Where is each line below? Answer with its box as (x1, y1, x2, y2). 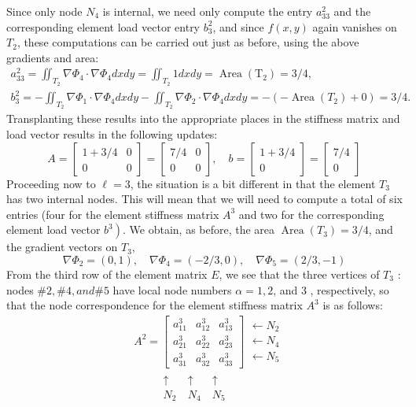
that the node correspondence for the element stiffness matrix (6, 297, 303, 313)
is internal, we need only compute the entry (102, 3, 313, 19)
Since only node (6, 3, 83, 19)
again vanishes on (312, 18, 397, 35)
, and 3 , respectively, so (273, 281, 389, 298)
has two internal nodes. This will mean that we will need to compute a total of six (6, 191, 403, 207)
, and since (212, 18, 264, 35)
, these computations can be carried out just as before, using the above (17, 34, 359, 50)
